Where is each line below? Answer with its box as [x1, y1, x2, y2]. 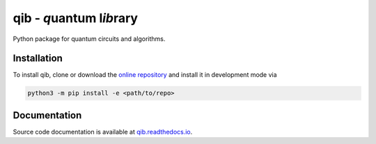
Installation [13, 53, 63, 64]
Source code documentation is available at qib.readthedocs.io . [13, 127, 193, 136]
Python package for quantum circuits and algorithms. [13, 35, 166, 43]
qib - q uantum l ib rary [13, 10, 139, 26]
